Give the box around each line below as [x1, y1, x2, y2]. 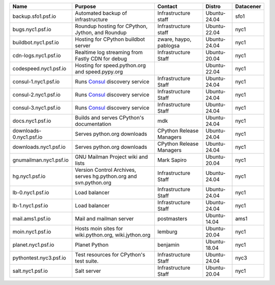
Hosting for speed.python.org [74, 62, 146, 69]
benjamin [157, 241, 180, 248]
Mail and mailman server [74, 215, 134, 222]
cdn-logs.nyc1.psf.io [12, 52, 61, 59]
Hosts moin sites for [74, 225, 123, 232]
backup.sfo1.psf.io [12, 13, 56, 20]
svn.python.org [74, 179, 112, 186]
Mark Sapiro [157, 157, 187, 163]
